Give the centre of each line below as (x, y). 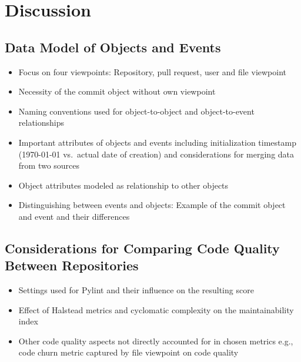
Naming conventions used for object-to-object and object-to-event (136, 111)
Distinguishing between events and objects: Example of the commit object (152, 205)
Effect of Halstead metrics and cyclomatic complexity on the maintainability (156, 309)
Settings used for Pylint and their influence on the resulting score (136, 290)
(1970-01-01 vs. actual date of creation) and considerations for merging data (156, 154)
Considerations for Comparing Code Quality (142, 248)
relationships (41, 123)
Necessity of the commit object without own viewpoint (117, 91)
